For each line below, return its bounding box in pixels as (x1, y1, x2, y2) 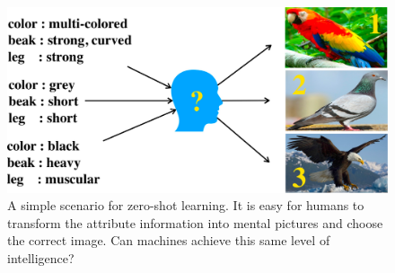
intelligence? (7, 248, 75, 267)
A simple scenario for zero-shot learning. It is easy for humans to (7, 196, 364, 215)
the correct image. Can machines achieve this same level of (7, 231, 330, 250)
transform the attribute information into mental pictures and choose (7, 213, 383, 232)
